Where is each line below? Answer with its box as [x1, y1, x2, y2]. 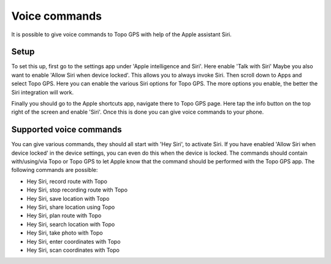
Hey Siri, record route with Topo [26, 177, 107, 185]
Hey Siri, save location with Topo [26, 195, 110, 202]
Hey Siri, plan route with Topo [26, 212, 102, 219]
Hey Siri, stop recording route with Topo [26, 186, 128, 193]
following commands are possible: [11, 166, 98, 174]
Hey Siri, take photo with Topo [26, 229, 104, 236]
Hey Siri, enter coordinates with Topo [26, 238, 121, 245]
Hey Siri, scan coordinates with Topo [26, 246, 120, 254]
